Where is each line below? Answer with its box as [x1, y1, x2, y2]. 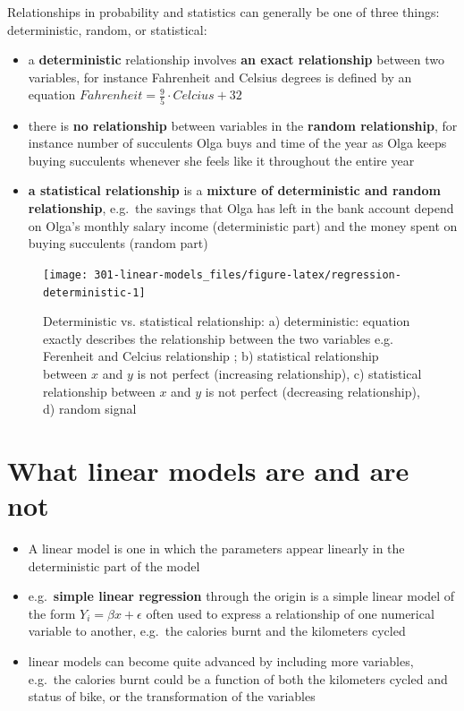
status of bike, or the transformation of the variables [28, 687, 316, 706]
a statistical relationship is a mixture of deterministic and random [28, 181, 441, 200]
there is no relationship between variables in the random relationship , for [28, 116, 458, 134]
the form [28, 604, 76, 622]
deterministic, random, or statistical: [7, 20, 207, 39]
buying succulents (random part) [28, 234, 208, 253]
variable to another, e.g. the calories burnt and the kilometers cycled [28, 621, 406, 640]
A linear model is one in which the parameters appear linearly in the [28, 539, 405, 558]
